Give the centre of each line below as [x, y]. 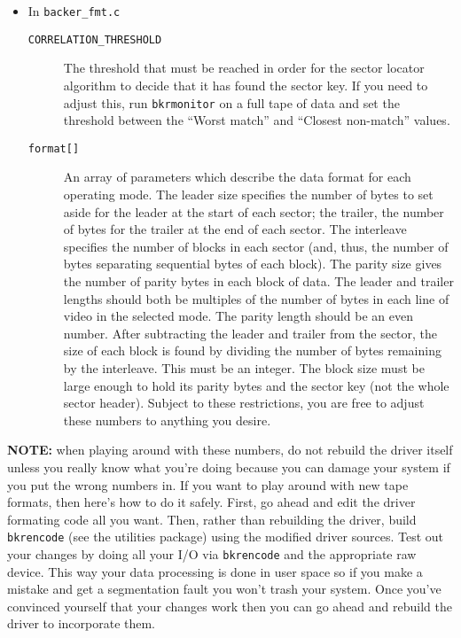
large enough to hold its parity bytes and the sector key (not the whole [256, 385]
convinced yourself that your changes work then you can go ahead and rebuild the [230, 606]
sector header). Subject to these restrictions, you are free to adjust [244, 403]
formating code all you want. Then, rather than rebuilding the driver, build [212, 519]
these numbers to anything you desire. [167, 420]
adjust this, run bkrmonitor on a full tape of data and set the [231, 102]
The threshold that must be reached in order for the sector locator [244, 68]
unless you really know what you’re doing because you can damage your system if [229, 467]
